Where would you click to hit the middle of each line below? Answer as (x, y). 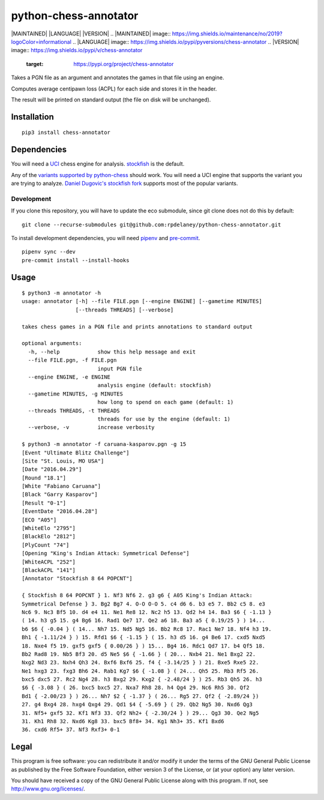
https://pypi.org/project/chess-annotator (124, 64)
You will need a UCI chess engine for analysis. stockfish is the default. (98, 164)
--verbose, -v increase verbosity (91, 427)
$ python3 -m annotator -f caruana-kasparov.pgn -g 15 (104, 444)
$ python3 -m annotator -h (61, 293)
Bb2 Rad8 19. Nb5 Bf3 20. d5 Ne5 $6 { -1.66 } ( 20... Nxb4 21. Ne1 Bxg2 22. (139, 654)
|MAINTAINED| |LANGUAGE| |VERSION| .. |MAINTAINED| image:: (91, 34)
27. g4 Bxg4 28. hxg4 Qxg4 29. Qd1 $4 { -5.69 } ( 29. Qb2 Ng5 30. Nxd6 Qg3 (137, 705)
